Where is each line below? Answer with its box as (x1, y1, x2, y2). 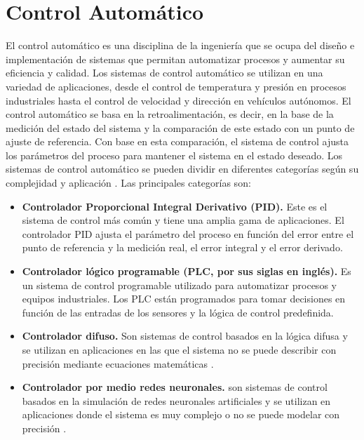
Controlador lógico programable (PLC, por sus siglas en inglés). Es (22, 264, 351, 279)
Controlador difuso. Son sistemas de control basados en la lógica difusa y (22, 328, 348, 343)
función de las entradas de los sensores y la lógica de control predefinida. (22, 305, 334, 319)
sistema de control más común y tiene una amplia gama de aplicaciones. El (22, 213, 344, 227)
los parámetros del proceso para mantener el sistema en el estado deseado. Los (6, 147, 343, 162)
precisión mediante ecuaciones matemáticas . (22, 356, 214, 371)
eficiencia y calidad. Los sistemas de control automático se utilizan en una (6, 65, 323, 80)
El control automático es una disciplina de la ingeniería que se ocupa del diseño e (6, 38, 355, 53)
